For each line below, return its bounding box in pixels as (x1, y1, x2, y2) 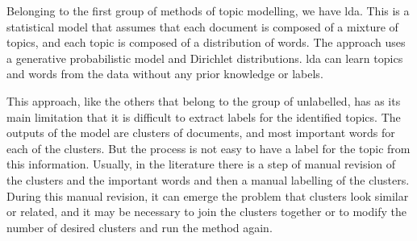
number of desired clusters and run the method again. (6, 218, 273, 235)
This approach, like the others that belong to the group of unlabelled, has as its (6, 92, 401, 109)
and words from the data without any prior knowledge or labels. (6, 65, 323, 82)
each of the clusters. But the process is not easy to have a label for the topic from (6, 139, 411, 156)
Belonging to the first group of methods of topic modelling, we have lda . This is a (6, 2, 410, 19)
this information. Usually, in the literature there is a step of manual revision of (6, 156, 396, 172)
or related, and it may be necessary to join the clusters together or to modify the (6, 203, 407, 220)
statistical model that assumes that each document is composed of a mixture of (6, 18, 398, 35)
